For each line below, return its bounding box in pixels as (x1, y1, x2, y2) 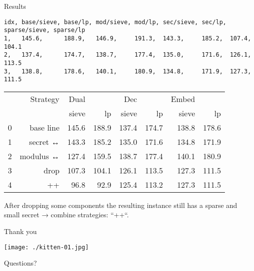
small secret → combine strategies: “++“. (4, 209, 129, 220)
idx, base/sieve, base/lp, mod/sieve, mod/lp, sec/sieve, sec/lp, (4, 18, 227, 26)
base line (30, 121, 60, 133)
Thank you (4, 226, 37, 237)
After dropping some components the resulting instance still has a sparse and (4, 200, 237, 210)
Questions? (4, 258, 37, 268)
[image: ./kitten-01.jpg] (4, 243, 89, 251)
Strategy (30, 93, 60, 104)
